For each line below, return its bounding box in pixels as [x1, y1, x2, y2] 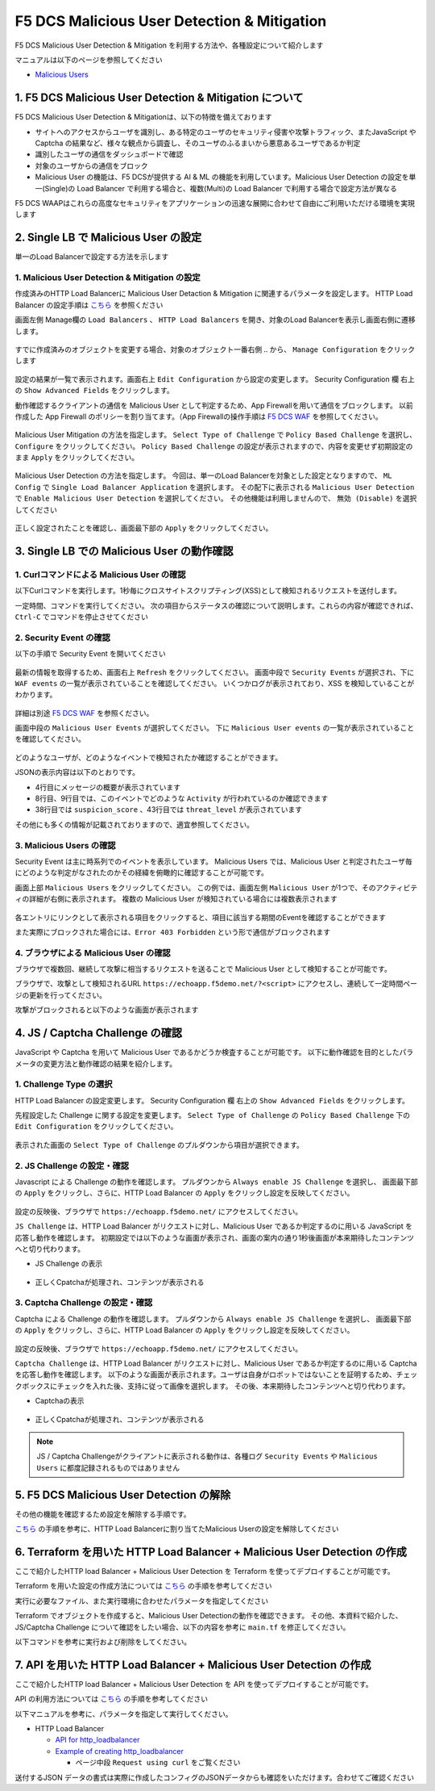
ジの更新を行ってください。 [14, 990, 106, 1000]
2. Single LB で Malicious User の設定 [14, 231, 202, 245]
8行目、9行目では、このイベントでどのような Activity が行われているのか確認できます [35, 793, 329, 803]
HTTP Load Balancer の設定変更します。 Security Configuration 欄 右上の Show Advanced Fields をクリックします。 [14, 1095, 410, 1105]
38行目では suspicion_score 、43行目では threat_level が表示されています [35, 805, 302, 814]
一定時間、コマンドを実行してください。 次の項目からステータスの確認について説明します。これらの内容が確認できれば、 [14, 600, 418, 610]
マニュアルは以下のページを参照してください [14, 55, 163, 65]
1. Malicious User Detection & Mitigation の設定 [14, 272, 201, 283]
